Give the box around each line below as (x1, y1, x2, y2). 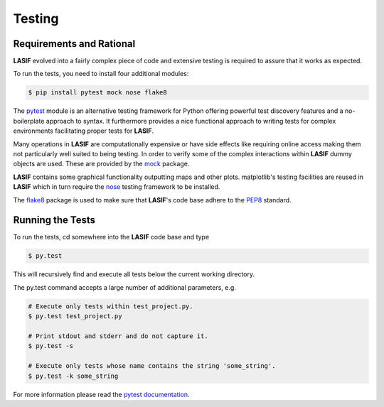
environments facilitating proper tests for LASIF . (13, 126, 154, 135)
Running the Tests (13, 214, 96, 227)
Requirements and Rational (13, 38, 136, 50)
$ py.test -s (28, 342, 74, 350)
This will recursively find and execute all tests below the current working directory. (13, 270, 255, 278)
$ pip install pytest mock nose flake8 (28, 89, 167, 97)
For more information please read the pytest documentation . (13, 390, 190, 398)
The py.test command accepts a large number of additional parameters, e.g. (13, 283, 236, 291)
